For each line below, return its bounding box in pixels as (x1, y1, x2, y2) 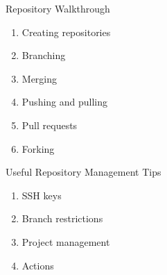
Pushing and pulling (21, 94, 108, 109)
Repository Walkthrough (6, 1, 110, 15)
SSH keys (21, 187, 62, 202)
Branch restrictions (21, 211, 103, 226)
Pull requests (21, 117, 78, 132)
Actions (21, 258, 54, 272)
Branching (21, 48, 66, 62)
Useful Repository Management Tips (6, 165, 161, 179)
